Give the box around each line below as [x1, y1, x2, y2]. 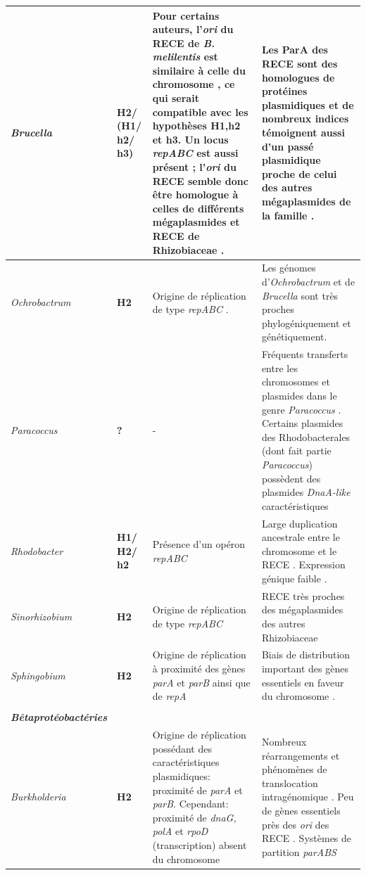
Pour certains [152, 8, 220, 23]
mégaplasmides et [152, 215, 240, 229]
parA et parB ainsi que [152, 675, 251, 689]
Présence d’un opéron [152, 537, 246, 551]
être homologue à [152, 187, 239, 202]
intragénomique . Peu [261, 789, 354, 804]
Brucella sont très [261, 288, 339, 302]
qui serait [152, 91, 199, 106]
